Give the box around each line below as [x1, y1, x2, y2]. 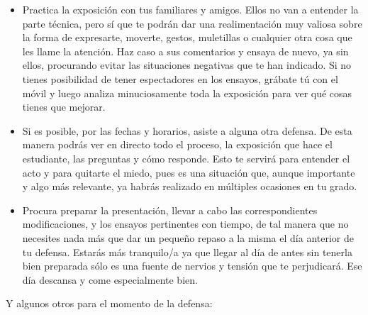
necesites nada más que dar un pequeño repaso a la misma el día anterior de [22, 230, 354, 245]
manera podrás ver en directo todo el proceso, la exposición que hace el [22, 137, 333, 152]
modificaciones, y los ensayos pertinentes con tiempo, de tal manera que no [22, 216, 349, 231]
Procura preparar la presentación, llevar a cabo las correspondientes [22, 202, 318, 217]
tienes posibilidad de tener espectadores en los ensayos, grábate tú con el [22, 71, 338, 86]
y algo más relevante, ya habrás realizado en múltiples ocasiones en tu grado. [22, 179, 357, 194]
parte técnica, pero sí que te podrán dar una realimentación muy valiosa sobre [22, 16, 362, 31]
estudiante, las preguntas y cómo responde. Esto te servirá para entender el [22, 150, 350, 165]
